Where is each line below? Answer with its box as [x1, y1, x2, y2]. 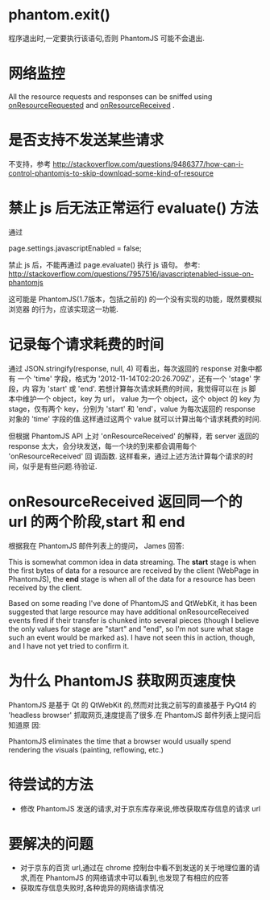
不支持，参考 [8, 159, 51, 168]
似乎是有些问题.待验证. [22, 461, 98, 471]
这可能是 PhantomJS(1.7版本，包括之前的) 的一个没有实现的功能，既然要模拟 [8, 294, 262, 304]
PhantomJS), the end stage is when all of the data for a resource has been [8, 574, 255, 583]
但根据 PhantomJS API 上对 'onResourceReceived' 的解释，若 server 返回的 [8, 431, 260, 441]
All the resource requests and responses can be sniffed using [8, 91, 213, 102]
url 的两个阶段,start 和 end [8, 512, 185, 531]
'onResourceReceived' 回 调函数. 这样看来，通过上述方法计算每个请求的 [8, 451, 247, 461]
